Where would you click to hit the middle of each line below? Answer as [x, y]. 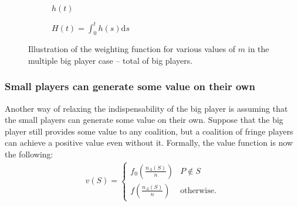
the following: [29, 154]
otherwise [197, 190]
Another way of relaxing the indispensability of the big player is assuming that [146, 108]
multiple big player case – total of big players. [111, 60]
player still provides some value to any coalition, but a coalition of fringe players [149, 131]
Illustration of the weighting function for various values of [132, 49]
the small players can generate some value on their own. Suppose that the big [144, 120]
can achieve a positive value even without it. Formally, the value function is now [149, 143]
